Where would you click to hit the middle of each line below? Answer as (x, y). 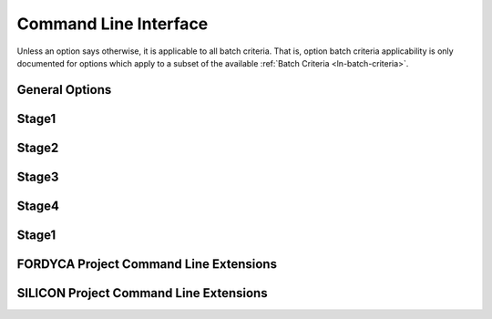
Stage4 (38, 206)
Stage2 (38, 147)
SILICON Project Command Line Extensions (142, 293)
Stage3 (38, 176)
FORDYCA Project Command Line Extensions (147, 264)
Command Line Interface (113, 24)
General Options (64, 90)
